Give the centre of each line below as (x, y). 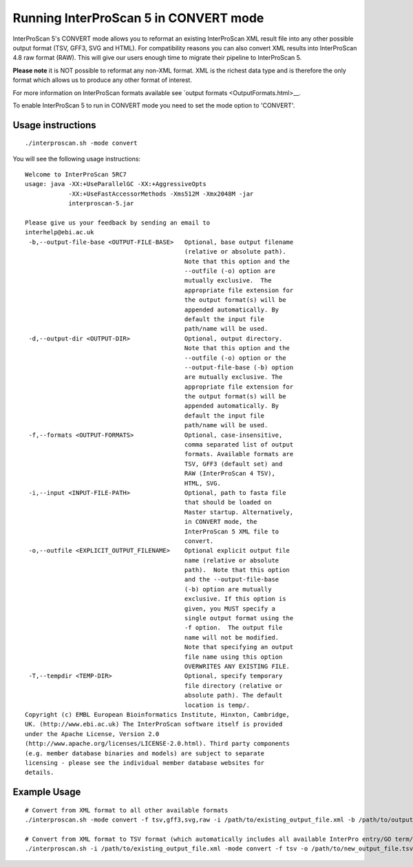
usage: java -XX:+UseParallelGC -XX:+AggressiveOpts (116, 184)
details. (40, 773)
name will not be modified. (232, 637)
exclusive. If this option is (235, 599)
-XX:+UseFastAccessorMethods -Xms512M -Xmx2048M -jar (161, 194)
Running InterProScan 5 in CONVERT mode (138, 18)
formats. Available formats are (239, 454)
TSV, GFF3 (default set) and (233, 464)
